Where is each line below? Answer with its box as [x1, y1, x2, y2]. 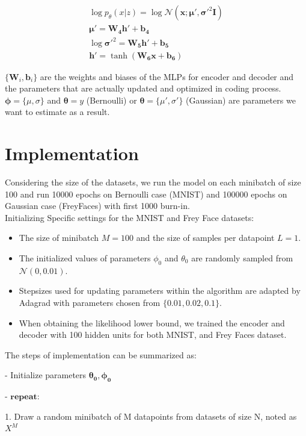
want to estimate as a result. [5, 105, 110, 118]
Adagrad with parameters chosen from [19, 296, 161, 308]
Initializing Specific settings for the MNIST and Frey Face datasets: [5, 211, 254, 223]
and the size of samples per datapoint [136, 231, 275, 244]
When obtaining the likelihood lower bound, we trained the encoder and [19, 316, 285, 329]
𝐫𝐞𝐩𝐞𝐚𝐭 [10, 393, 37, 402]
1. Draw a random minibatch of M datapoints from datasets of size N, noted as [5, 410, 297, 422]
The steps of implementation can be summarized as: [5, 348, 197, 361]
